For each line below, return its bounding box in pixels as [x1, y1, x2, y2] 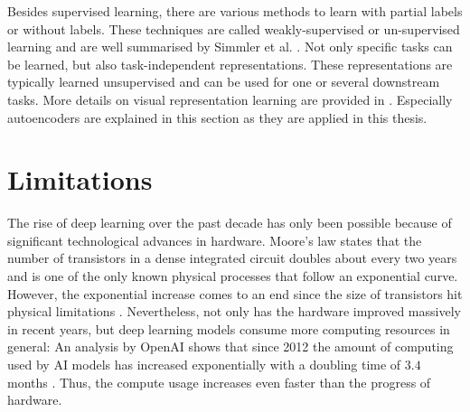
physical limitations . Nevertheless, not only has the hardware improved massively [7, 302, 461, 321]
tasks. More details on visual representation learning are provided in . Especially [7, 89, 453, 108]
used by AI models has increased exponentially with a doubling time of [7, 355, 401, 374]
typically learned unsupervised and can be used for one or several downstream [7, 72, 440, 91]
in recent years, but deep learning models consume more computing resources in [7, 319, 450, 338]
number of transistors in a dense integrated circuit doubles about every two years [7, 248, 457, 267]
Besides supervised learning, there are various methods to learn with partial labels [7, 2, 463, 20]
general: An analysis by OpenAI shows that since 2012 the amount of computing [7, 337, 454, 356]
